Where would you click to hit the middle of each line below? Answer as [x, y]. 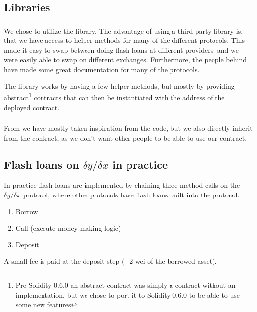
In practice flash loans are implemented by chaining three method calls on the [122, 185]
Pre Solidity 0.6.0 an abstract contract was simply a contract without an [126, 285]
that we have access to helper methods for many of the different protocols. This [124, 40]
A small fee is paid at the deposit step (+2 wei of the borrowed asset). [110, 261]
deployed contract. [32, 107]
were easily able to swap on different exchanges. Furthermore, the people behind [125, 59]
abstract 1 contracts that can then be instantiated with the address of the [114, 97]
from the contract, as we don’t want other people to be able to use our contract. [126, 137]
